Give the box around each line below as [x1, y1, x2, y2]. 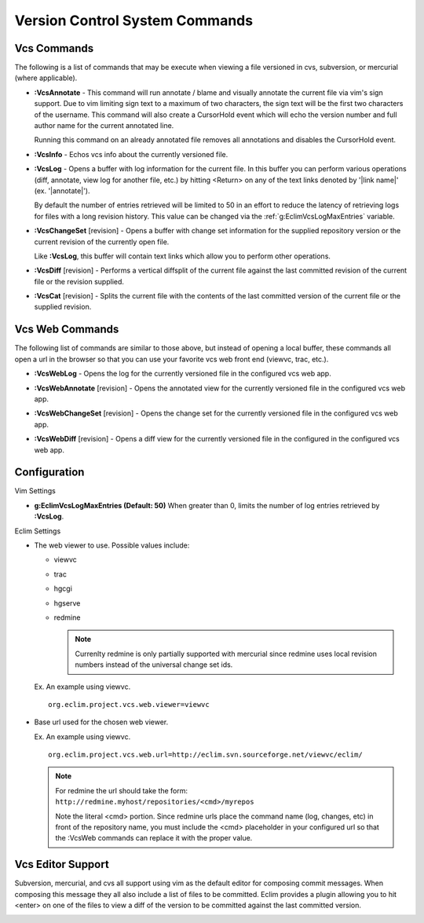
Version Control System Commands [14, 12, 254, 29]
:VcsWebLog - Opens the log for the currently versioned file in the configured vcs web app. [34, 369, 331, 379]
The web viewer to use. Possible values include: [34, 540, 190, 550]
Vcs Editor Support [14, 858, 109, 871]
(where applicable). [14, 73, 78, 82]
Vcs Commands [14, 42, 94, 55]
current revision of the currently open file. [34, 236, 170, 247]
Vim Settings [14, 486, 57, 496]
